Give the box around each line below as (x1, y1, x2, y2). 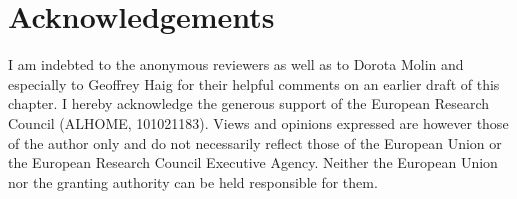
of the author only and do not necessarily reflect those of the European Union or (8, 132, 502, 153)
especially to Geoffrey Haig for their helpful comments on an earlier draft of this (8, 73, 500, 94)
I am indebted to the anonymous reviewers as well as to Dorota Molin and (8, 54, 464, 75)
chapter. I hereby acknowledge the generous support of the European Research (8, 93, 490, 114)
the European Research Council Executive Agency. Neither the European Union (8, 152, 498, 173)
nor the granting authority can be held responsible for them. (8, 171, 378, 192)
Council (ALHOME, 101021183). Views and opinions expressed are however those (8, 112, 509, 133)
